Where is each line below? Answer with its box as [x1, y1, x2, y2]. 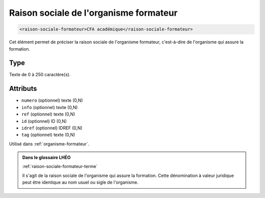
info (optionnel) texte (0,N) [21, 104, 78, 110]
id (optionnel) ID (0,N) [21, 118, 67, 124]
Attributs [9, 85, 37, 93]
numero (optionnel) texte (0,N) [21, 97, 83, 103]
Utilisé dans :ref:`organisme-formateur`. [9, 141, 89, 147]
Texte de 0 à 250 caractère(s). [9, 72, 71, 78]
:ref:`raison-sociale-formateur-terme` [22, 164, 98, 170]
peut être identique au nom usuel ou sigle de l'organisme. [22, 179, 139, 185]
